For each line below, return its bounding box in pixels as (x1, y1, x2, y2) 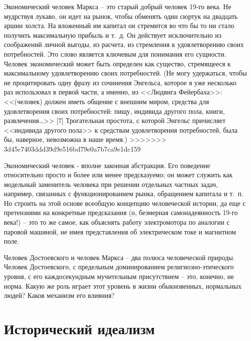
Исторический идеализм (4, 319, 155, 338)
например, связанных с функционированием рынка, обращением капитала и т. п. (4, 188, 244, 199)
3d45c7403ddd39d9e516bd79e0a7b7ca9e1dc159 (4, 143, 141, 154)
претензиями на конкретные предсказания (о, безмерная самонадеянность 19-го (4, 207, 238, 217)
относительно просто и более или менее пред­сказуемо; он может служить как (4, 170, 233, 180)
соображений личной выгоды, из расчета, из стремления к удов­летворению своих (4, 39, 244, 49)
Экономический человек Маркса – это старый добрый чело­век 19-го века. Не (4, 1, 231, 11)
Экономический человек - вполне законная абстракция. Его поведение (4, 160, 210, 170)
